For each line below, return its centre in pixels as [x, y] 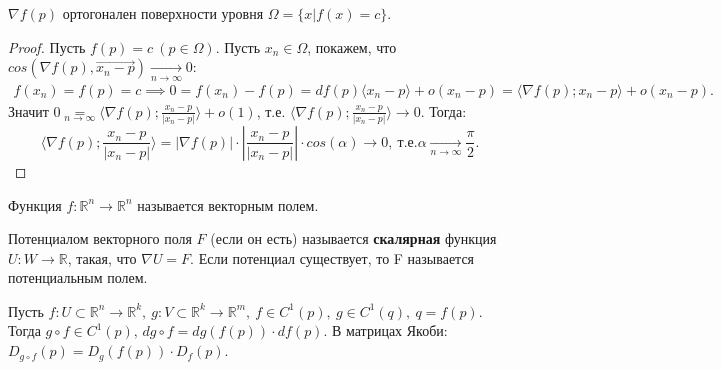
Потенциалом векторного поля [100, 238]
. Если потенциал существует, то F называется [332, 257]
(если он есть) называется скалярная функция [353, 238]
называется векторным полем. [228, 204]
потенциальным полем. [78, 277]
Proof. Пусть [47, 46]
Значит [28, 110]
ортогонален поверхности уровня [163, 13]
